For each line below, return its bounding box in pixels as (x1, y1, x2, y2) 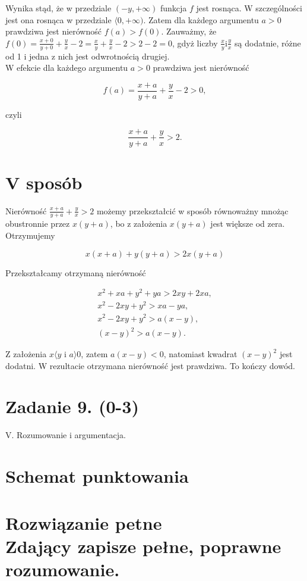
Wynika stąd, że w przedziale (5, 2, 112, 14)
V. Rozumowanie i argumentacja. (5, 429, 126, 441)
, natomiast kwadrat (163, 348, 238, 360)
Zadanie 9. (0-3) (5, 394, 139, 418)
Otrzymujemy (5, 229, 55, 242)
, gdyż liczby (172, 36, 218, 49)
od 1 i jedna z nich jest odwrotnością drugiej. (5, 49, 170, 62)
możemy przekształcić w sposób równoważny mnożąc (96, 204, 289, 217)
